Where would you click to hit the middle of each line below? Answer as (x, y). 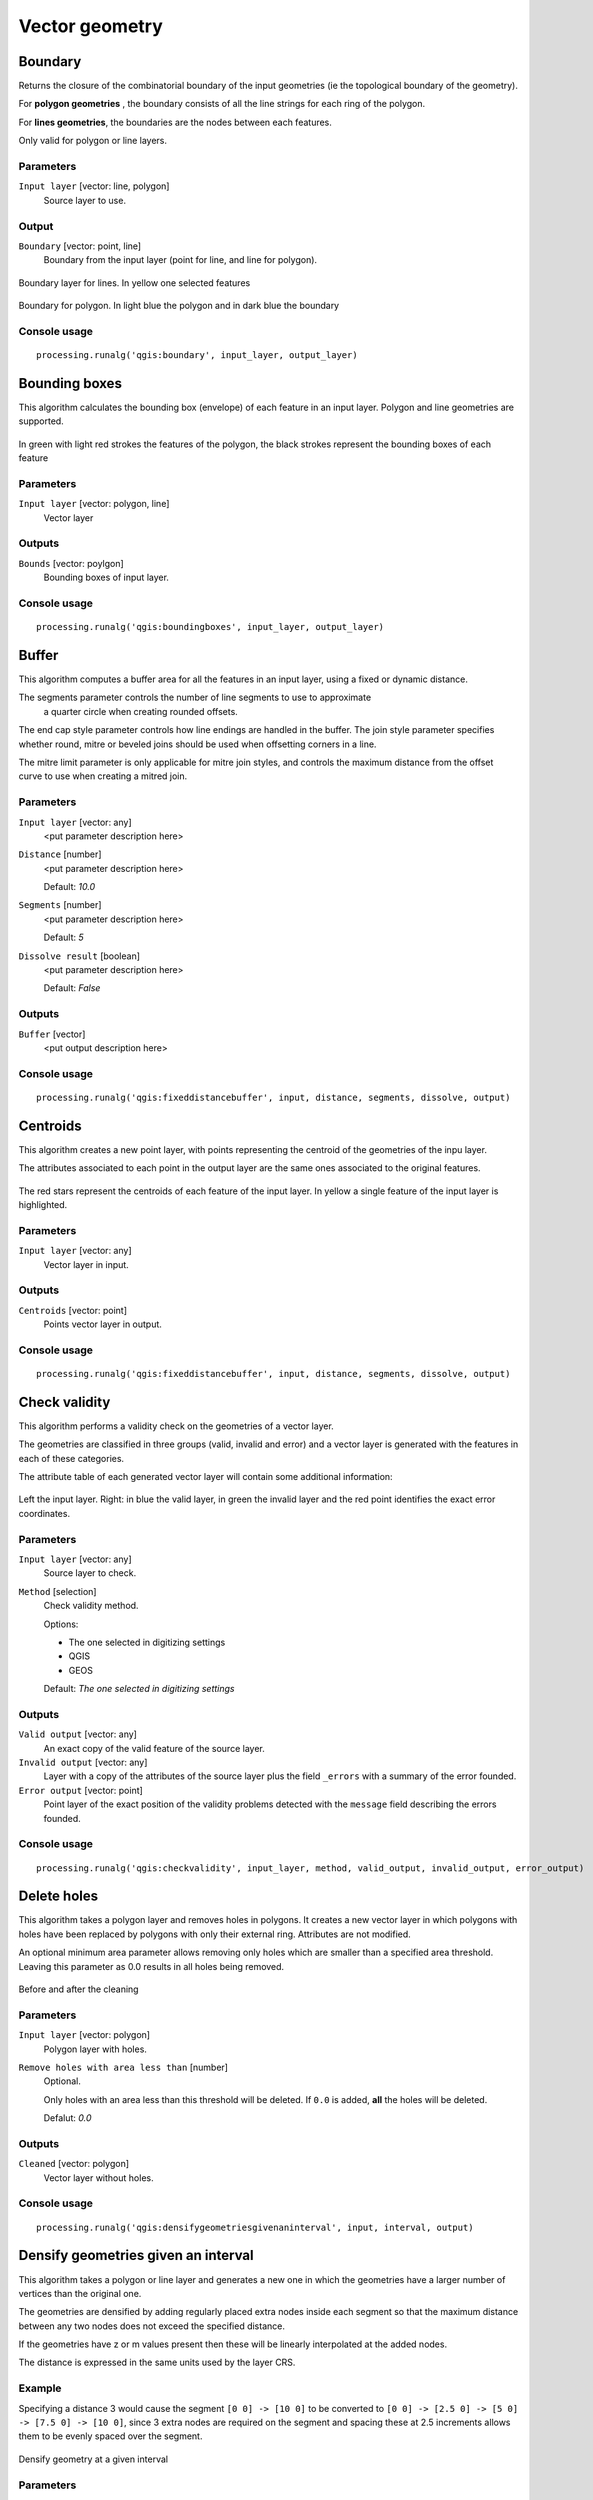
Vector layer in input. (86, 1264)
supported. (41, 421)
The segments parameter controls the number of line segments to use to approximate (195, 697)
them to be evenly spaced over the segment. (110, 2436)
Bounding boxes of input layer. (106, 577)
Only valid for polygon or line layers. (93, 141)
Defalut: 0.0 (67, 2118)
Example (40, 2388)
